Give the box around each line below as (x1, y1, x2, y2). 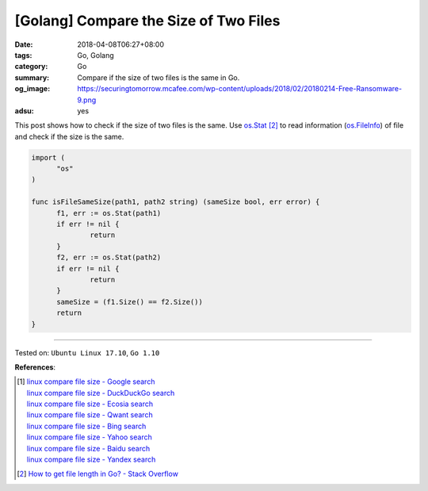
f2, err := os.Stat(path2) (56, 253, 162, 262)
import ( (31, 153, 66, 162)
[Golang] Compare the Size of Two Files (14, 12, 281, 29)
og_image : (14, 84, 51, 94)
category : (14, 62, 48, 71)
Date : (14, 40, 33, 49)
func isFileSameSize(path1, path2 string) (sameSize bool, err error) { (31, 198, 320, 206)
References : (14, 362, 55, 372)
